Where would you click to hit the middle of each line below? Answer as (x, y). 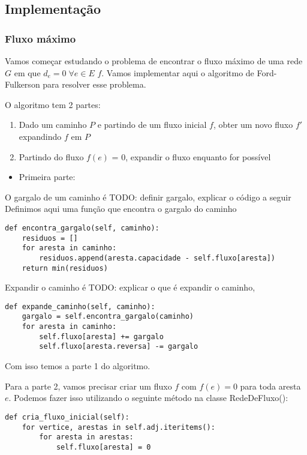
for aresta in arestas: (86, 437)
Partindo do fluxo (51, 156)
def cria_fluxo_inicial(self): (67, 417)
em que (27, 72)
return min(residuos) (65, 268)
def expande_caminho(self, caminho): (80, 306)
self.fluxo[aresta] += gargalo (101, 336)
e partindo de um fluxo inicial (152, 125)
